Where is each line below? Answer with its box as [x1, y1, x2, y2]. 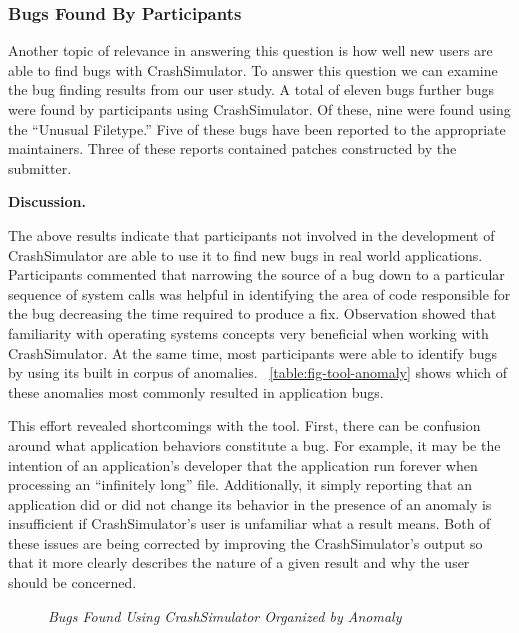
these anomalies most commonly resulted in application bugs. [8, 381, 384, 402]
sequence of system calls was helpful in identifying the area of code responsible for [8, 283, 511, 304]
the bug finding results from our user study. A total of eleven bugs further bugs [8, 79, 495, 100]
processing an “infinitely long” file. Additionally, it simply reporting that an [8, 474, 472, 495]
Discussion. [8, 191, 86, 212]
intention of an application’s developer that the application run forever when [8, 454, 478, 475]
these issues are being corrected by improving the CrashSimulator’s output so [8, 532, 483, 553]
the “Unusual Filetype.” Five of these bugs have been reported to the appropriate [8, 118, 506, 139]
